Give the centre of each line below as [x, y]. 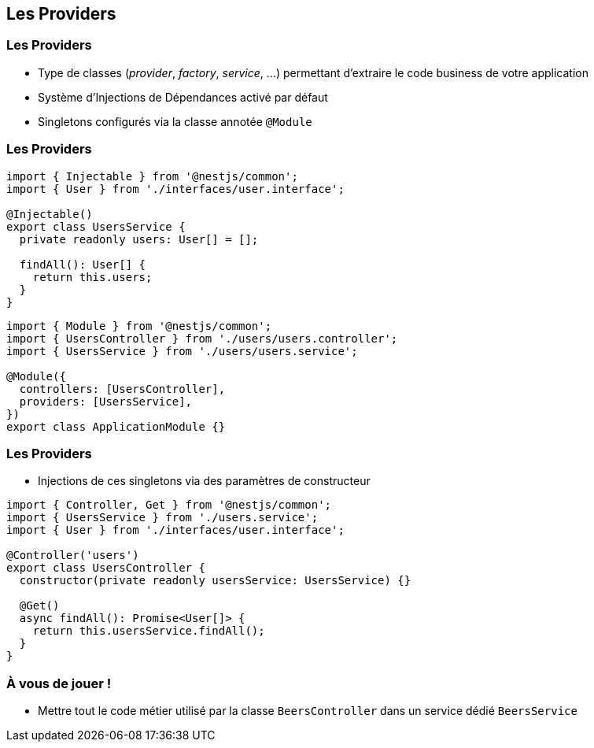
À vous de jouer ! [59, 683]
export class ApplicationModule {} [116, 426]
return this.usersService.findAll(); [149, 631]
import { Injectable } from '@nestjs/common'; [152, 176]
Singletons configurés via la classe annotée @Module [175, 121]
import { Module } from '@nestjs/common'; [139, 326]
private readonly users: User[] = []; [139, 239]
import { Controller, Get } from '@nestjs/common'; [169, 505]
